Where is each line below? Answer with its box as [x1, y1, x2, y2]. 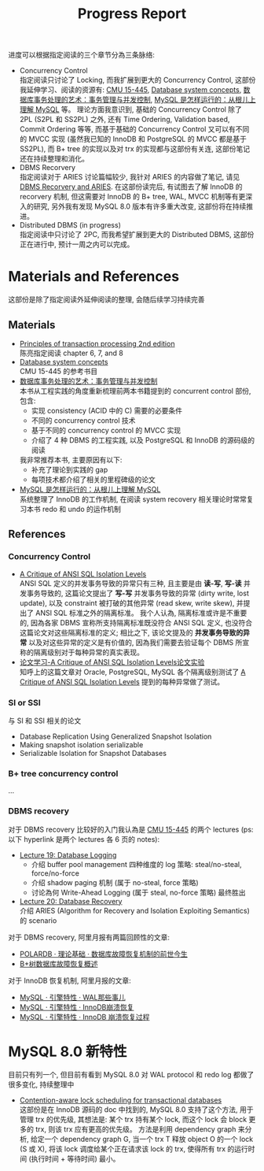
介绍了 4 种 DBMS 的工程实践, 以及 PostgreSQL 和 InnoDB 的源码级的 [31, 435, 255, 445]
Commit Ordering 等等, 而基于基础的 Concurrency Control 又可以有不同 [19, 124, 250, 134]
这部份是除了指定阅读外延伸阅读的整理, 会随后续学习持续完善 [8, 295, 205, 304]
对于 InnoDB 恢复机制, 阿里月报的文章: [8, 976, 131, 985]
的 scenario [19, 915, 57, 925]
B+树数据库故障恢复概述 [19, 958, 98, 969]
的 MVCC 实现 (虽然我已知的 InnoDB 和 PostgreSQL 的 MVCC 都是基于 [19, 135, 247, 144]
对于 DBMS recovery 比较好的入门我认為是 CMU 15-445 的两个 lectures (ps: [8, 825, 254, 834]
